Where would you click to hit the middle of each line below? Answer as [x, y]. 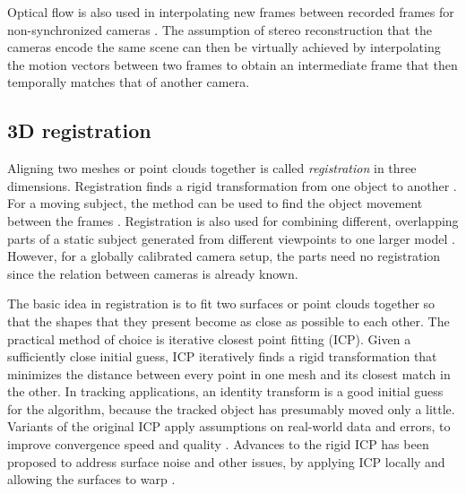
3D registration [79, 130]
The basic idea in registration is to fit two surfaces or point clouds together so [221, 303]
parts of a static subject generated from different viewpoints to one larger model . [231, 238]
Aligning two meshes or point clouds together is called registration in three [212, 168]
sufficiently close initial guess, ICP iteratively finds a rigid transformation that [222, 356]
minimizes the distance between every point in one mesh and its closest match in [229, 373]
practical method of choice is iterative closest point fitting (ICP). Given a [209, 338]
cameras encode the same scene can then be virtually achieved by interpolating [224, 47]
